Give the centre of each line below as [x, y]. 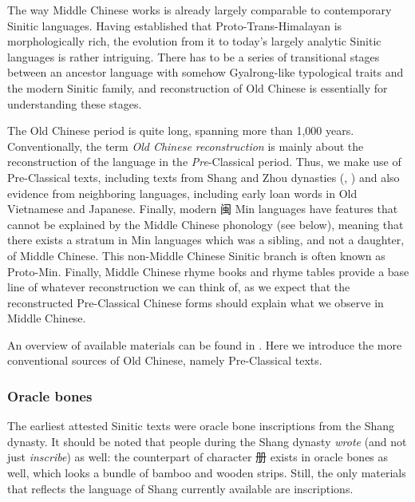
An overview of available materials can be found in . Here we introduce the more [205, 344]
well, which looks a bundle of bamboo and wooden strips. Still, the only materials [207, 473]
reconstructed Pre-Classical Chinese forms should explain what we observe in [196, 302]
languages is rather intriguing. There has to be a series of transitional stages [194, 56]
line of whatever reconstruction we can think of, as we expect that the [179, 287]
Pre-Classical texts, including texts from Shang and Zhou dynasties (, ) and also [204, 177]
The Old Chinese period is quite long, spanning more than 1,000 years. [181, 130]
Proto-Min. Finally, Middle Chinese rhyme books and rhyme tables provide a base [208, 271]
